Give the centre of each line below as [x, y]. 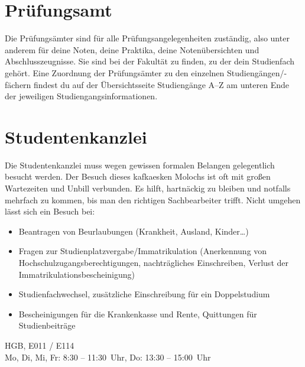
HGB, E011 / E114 [40, 345]
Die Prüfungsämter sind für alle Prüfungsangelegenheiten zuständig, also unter [147, 38]
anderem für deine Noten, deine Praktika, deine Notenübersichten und [132, 49]
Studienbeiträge [47, 325]
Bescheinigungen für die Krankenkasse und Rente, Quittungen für [138, 314]
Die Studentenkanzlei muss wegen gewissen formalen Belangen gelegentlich [140, 165]
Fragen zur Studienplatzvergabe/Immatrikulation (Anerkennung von [143, 251]
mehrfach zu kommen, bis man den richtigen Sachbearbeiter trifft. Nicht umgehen [153, 199]
